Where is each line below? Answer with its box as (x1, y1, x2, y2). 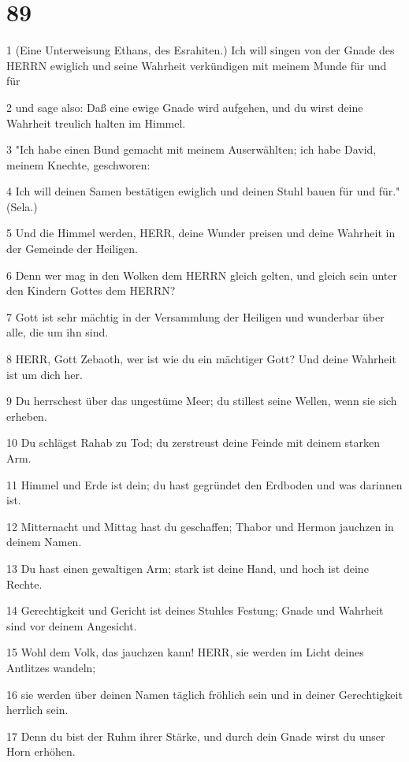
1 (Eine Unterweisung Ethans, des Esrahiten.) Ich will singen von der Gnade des (6, 42, 395, 58)
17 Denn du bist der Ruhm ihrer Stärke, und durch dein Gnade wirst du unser (6, 727, 385, 744)
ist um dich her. (6, 366, 83, 382)
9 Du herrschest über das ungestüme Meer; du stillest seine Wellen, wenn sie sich (6, 392, 397, 409)
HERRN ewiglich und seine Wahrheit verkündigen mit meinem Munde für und (6, 57, 387, 73)
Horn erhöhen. (6, 743, 76, 760)
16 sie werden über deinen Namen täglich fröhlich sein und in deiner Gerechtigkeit (6, 686, 403, 702)
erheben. (6, 407, 47, 424)
